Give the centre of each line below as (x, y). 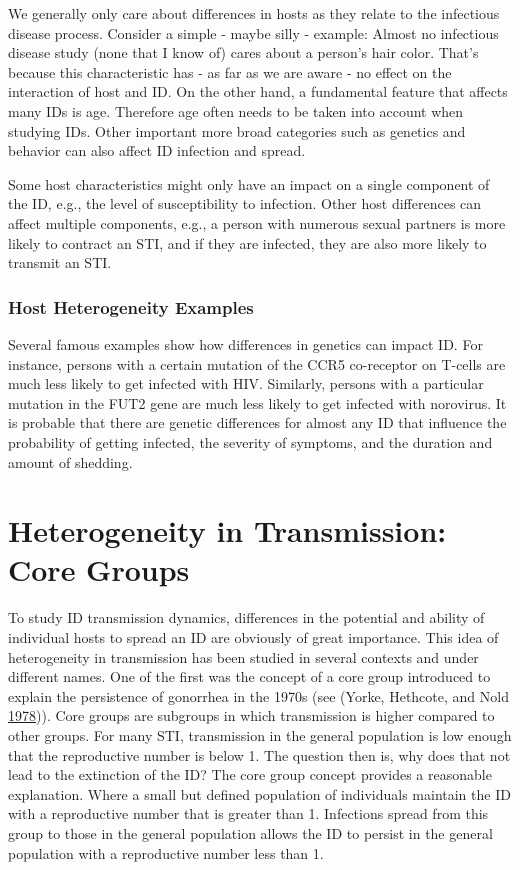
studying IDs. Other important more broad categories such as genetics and (237, 130)
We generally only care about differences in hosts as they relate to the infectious (254, 13)
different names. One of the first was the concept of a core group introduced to (249, 676)
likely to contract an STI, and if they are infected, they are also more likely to (247, 242)
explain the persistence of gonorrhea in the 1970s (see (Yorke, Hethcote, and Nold (258, 695)
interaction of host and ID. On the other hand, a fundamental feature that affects (258, 91)
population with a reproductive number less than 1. (166, 852)
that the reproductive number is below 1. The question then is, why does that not (259, 754)
